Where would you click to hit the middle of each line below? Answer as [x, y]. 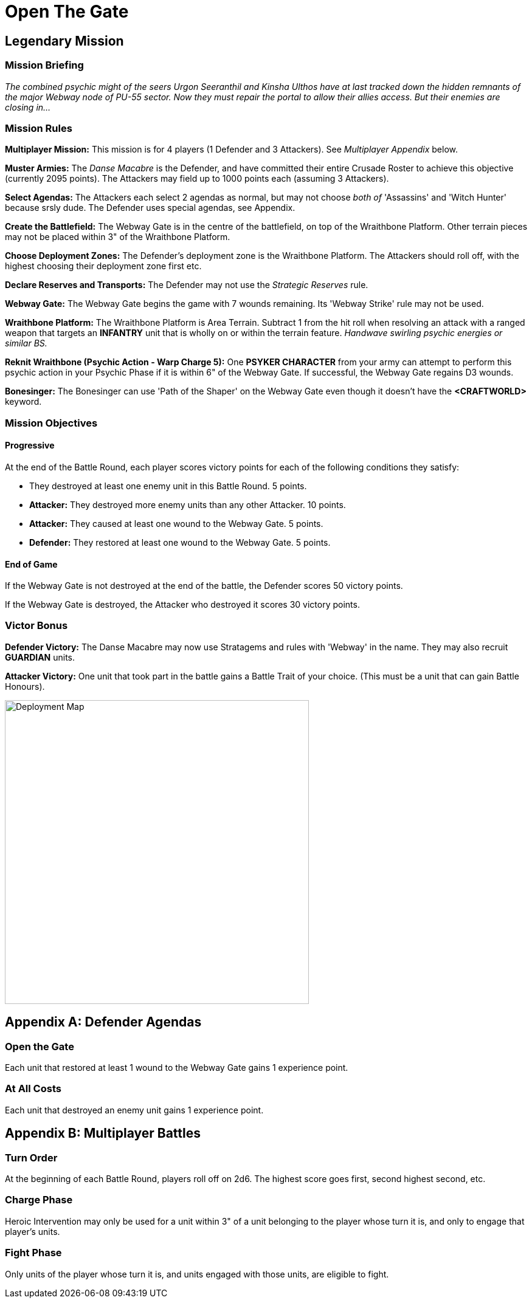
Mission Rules [39, 128]
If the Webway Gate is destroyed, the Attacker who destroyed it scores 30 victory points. [182, 605]
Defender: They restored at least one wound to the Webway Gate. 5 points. [180, 542]
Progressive [30, 445]
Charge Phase [39, 1200]
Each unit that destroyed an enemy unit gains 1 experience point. [134, 1110]
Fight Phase [33, 1253]
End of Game [31, 564]
